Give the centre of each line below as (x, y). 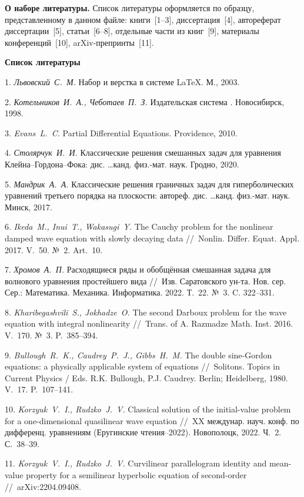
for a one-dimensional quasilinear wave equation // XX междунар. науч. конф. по (152, 420)
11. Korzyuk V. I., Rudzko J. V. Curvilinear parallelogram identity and (136, 463)
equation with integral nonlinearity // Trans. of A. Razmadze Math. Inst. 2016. (149, 323)
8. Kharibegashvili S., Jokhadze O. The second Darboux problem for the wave (146, 312)
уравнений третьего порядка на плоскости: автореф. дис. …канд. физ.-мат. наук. (148, 195)
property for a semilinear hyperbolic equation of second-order (136, 475)
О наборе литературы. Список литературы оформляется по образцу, (130, 8)
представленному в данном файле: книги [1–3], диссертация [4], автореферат (143, 19)
